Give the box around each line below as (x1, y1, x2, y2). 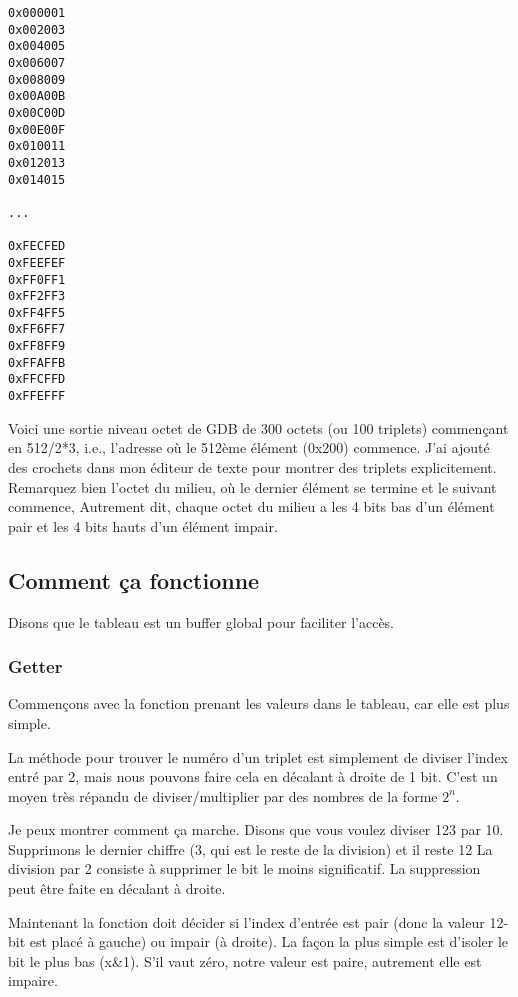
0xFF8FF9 (8, 339, 66, 354)
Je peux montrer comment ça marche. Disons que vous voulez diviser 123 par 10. (8, 819, 504, 840)
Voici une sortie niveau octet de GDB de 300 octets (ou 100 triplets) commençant (8, 417, 509, 438)
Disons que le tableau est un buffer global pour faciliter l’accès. (8, 611, 395, 632)
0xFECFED (8, 239, 66, 254)
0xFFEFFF (8, 389, 66, 404)
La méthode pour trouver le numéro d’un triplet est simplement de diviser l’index (8, 746, 509, 767)
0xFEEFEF (8, 255, 66, 270)
